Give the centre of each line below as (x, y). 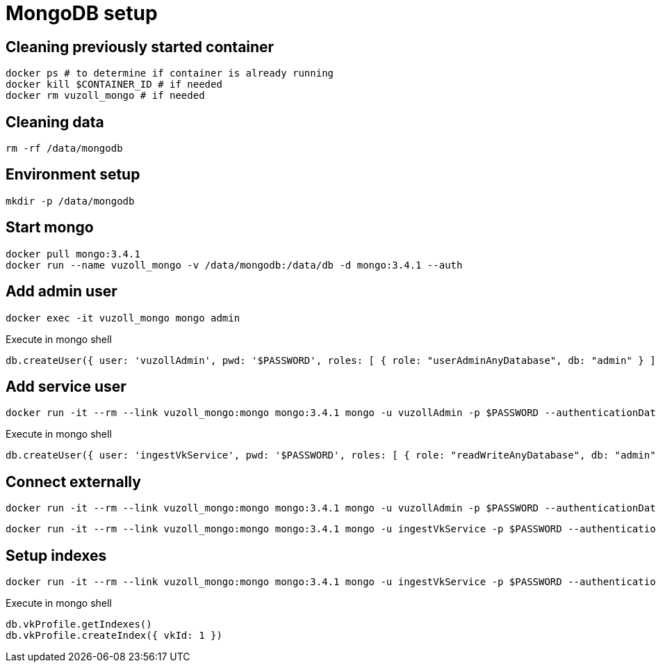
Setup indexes (56, 555)
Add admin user (61, 292)
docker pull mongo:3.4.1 (73, 254)
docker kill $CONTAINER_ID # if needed (114, 85)
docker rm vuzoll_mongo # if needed (105, 96)
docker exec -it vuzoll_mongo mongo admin (123, 318)
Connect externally (73, 482)
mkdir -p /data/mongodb (70, 201)
